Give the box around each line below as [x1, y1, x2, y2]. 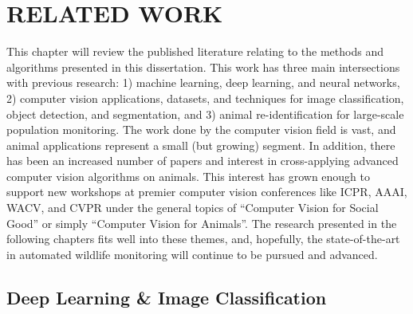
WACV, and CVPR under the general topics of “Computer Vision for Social [6, 199, 379, 216]
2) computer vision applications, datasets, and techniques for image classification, [6, 89, 404, 106]
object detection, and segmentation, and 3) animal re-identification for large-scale [6, 105, 404, 122]
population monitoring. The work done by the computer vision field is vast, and [6, 121, 396, 138]
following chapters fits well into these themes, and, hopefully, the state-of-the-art [6, 230, 400, 247]
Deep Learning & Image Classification [6, 285, 327, 309]
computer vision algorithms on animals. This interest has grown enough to [6, 167, 371, 184]
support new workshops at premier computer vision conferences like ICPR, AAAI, [6, 183, 407, 200]
